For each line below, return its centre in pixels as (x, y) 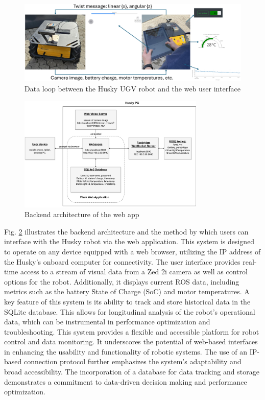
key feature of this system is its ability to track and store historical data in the (127, 301)
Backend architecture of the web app (82, 214)
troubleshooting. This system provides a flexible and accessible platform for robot (132, 331)
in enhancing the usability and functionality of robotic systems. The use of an (126, 351)
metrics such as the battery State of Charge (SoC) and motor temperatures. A (127, 291)
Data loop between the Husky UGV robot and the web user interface (132, 88)
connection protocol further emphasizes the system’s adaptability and (132, 361)
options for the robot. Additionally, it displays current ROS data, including (122, 281)
